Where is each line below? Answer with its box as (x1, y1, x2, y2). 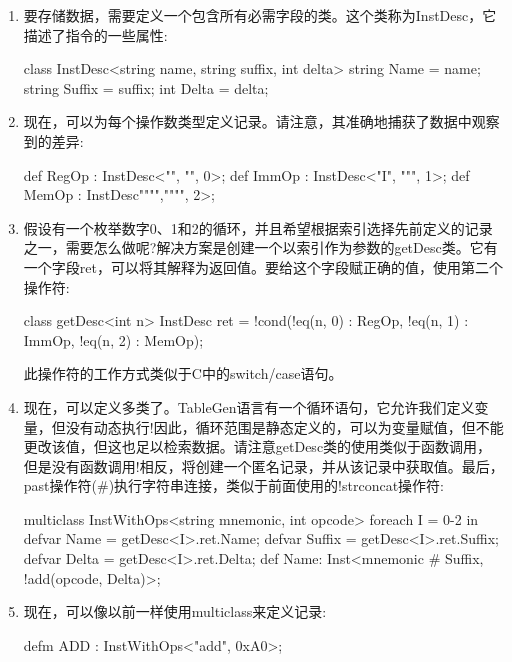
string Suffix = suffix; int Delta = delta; (23, 77, 269, 98)
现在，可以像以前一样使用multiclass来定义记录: (23, 601, 327, 622)
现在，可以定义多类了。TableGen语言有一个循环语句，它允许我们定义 (23, 396, 475, 417)
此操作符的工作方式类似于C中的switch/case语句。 (23, 363, 343, 384)
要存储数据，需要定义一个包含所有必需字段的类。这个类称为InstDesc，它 (23, 5, 497, 25)
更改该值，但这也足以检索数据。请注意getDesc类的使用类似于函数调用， (23, 436, 492, 457)
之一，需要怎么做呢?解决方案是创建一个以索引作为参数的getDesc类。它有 (23, 237, 498, 258)
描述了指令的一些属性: (23, 24, 168, 45)
